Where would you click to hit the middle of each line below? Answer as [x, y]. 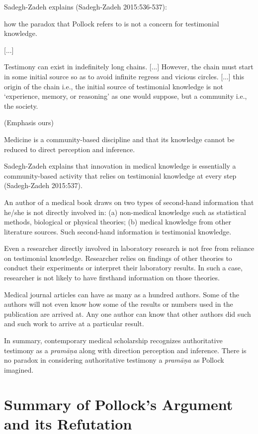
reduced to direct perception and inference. [70, 149]
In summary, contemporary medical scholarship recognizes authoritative [113, 340]
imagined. [19, 369]
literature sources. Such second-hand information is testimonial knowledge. [118, 231]
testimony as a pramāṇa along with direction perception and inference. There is [125, 350]
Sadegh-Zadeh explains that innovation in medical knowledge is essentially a [120, 166]
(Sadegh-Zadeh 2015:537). [43, 185]
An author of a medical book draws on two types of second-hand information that [129, 202]
